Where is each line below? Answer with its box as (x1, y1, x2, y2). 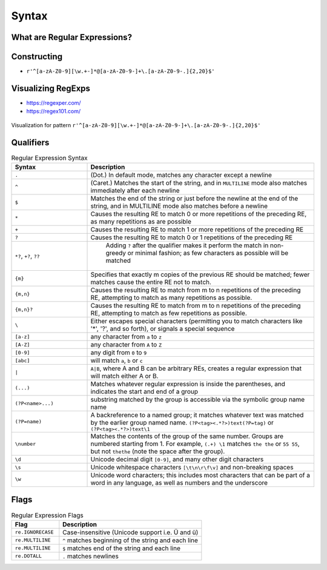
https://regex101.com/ (26, 108, 81, 115)
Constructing (11, 51, 63, 62)
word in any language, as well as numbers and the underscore (90, 479, 268, 487)
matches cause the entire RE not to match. (90, 278, 212, 287)
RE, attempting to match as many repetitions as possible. (90, 294, 253, 302)
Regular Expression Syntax (11, 153, 88, 162)
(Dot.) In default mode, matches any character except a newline (90, 171, 272, 179)
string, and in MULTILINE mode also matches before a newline (90, 202, 268, 210)
